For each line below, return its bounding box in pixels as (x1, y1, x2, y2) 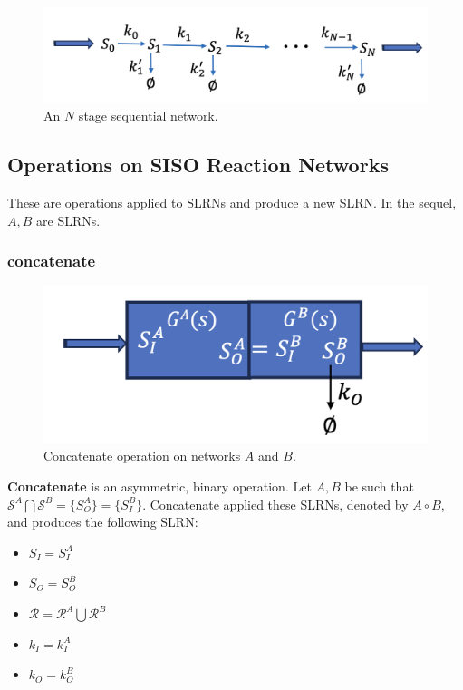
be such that (344, 477, 414, 496)
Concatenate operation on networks (43, 446, 241, 465)
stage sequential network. (78, 106, 218, 125)
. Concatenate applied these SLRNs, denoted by (142, 494, 409, 513)
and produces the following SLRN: (7, 512, 198, 531)
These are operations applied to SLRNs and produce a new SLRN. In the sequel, (7, 192, 457, 211)
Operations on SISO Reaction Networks (7, 151, 389, 179)
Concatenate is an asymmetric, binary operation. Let (7, 477, 312, 496)
